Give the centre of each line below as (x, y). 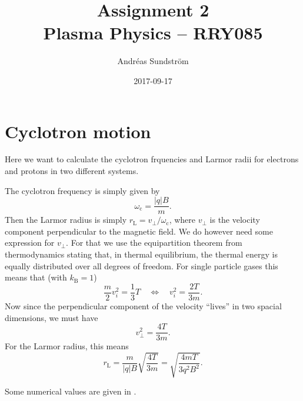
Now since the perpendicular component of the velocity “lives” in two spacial (143, 305)
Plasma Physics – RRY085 (153, 33)
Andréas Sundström (153, 61)
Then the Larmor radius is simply (66, 220)
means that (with (36, 277)
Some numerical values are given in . (71, 391)
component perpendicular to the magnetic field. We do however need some (139, 231)
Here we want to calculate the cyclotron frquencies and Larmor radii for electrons (152, 159)
